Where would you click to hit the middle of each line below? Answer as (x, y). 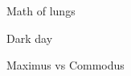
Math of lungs (41, 11)
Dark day (30, 38)
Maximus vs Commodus (65, 65)
